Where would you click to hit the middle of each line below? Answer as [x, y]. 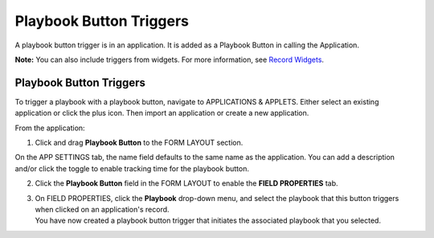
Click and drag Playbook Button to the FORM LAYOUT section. [139, 143]
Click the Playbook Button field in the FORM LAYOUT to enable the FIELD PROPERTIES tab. [186, 183]
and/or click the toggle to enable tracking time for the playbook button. [132, 168]
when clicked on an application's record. [102, 209]
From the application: [50, 128]
